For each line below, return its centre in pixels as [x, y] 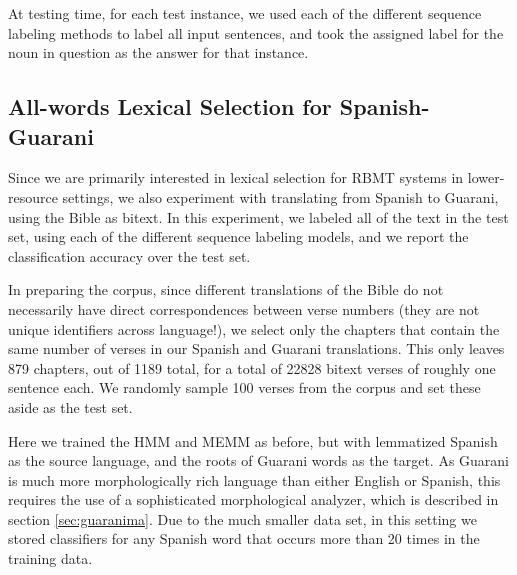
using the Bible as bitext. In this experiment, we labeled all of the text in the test [258, 216]
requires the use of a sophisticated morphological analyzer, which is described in [253, 499]
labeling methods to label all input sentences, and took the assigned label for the [256, 32]
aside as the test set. [70, 406]
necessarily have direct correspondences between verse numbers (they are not [244, 308]
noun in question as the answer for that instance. [158, 52]
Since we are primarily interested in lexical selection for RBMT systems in [236, 177]
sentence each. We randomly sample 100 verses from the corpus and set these [244, 387]
